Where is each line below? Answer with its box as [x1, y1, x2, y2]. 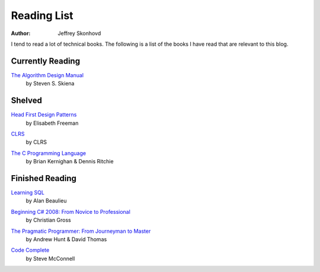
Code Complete [11, 246, 50, 254]
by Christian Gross [25, 217, 71, 224]
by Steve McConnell [25, 255, 75, 262]
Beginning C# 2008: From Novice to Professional [11, 208, 130, 215]
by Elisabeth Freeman [25, 119, 79, 126]
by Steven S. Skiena [25, 80, 75, 87]
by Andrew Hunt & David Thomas [25, 235, 107, 243]
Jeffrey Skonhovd [57, 30, 101, 37]
